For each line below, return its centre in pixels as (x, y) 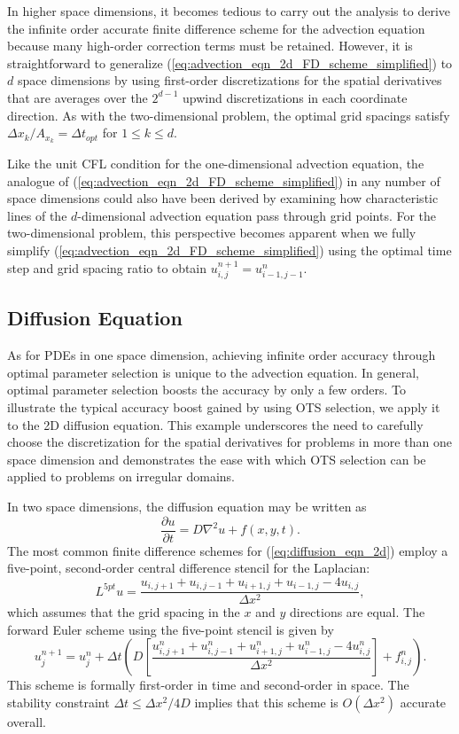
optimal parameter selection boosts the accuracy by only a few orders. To (207, 390)
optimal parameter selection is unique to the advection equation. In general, (213, 372)
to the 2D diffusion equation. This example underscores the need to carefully (215, 424)
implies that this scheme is (266, 703)
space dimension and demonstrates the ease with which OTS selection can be (217, 459)
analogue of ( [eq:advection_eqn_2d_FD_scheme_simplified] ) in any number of (224, 180)
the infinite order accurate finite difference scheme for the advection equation (216, 28)
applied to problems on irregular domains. (121, 476)
